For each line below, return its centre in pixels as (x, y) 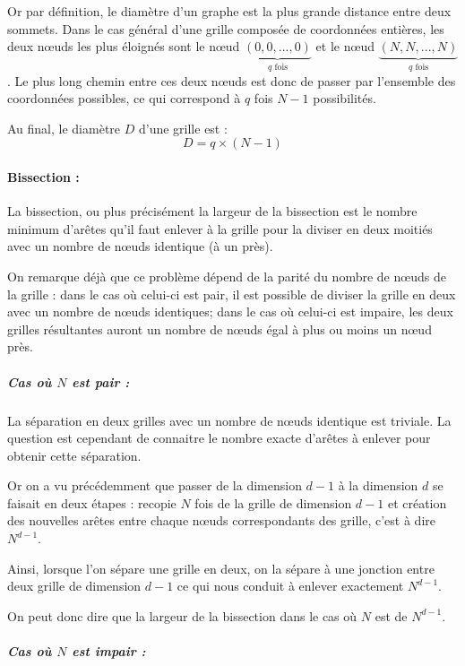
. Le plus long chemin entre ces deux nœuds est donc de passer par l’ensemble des (232, 80)
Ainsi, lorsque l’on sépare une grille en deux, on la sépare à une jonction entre (221, 568)
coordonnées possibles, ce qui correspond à (124, 98)
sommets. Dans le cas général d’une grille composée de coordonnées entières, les (226, 28)
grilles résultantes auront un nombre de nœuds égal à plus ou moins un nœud (220, 329)
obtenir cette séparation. (74, 455)
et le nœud (345, 46)
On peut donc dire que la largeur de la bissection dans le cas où (182, 615)
